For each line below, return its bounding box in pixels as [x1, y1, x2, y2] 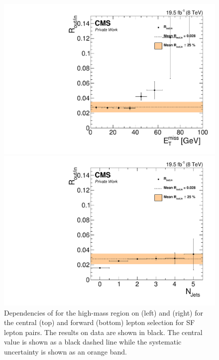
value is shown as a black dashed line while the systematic [4, 337, 182, 347]
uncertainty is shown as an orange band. [4, 346, 127, 357]
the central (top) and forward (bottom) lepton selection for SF [4, 317, 195, 328]
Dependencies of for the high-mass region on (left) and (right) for [4, 307, 203, 318]
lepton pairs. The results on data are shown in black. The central [4, 327, 203, 337]
